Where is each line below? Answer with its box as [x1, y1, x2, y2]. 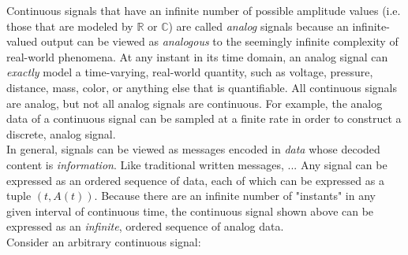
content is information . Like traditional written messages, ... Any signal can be [6, 156, 387, 172]
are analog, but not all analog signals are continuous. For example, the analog [6, 94, 383, 111]
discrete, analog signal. [6, 125, 116, 142]
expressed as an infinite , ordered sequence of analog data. [6, 218, 284, 235]
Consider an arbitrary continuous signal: [6, 233, 201, 249]
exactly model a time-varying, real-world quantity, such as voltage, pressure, [6, 64, 373, 80]
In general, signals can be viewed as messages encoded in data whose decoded [6, 141, 380, 157]
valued [6, 33, 38, 50]
